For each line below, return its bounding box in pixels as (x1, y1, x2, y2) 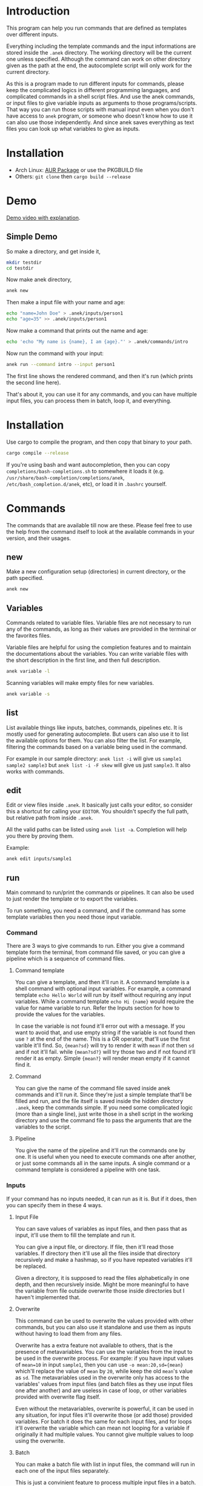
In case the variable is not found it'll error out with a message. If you (15, 1022, 185, 1030)
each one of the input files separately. (15, 1467, 110, 1474)
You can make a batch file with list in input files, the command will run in (15, 1461, 195, 1468)
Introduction (6, 4, 70, 18)
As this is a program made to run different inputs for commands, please (6, 80, 185, 87)
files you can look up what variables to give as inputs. (6, 125, 141, 132)
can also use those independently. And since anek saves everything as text (6, 118, 195, 125)
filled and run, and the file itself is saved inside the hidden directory (15, 1098, 184, 1105)
